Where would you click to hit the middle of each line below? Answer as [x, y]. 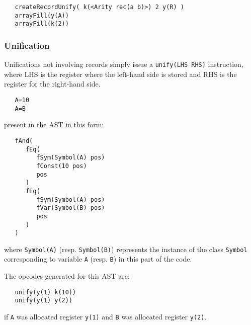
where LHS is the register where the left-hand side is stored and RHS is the [120, 74]
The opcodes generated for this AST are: [67, 276]
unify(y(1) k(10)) [46, 292]
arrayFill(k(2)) [42, 24]
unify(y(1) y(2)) [44, 301]
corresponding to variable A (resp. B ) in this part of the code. [98, 259]
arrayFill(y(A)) [42, 15]
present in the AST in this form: [54, 125]
